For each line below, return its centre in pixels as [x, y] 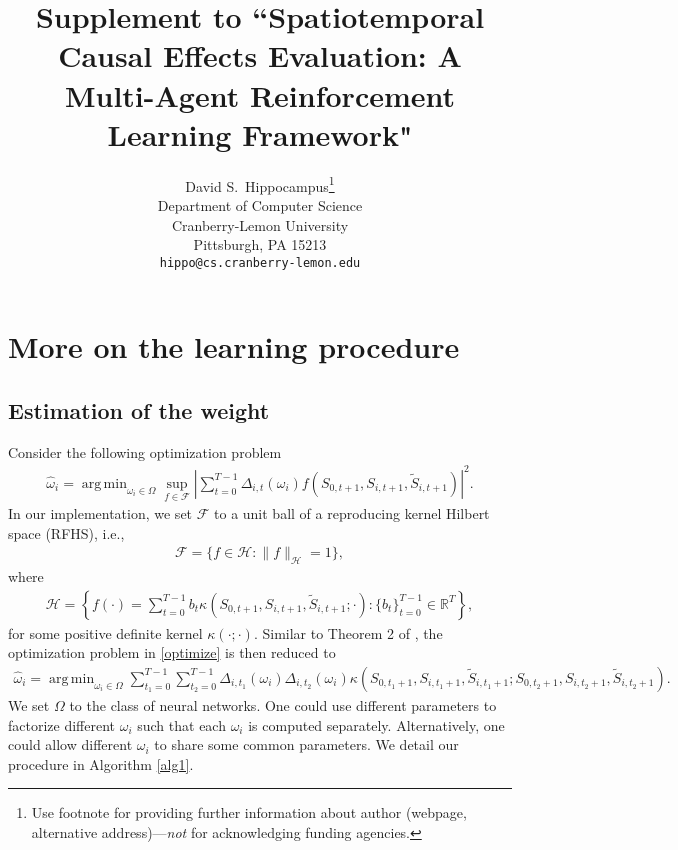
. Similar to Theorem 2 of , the [348, 632]
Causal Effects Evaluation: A [260, 55]
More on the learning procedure [234, 346]
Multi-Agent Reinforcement [260, 94]
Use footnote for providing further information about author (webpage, [249, 812]
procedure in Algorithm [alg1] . [101, 763]
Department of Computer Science [260, 204]
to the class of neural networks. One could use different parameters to [283, 704]
